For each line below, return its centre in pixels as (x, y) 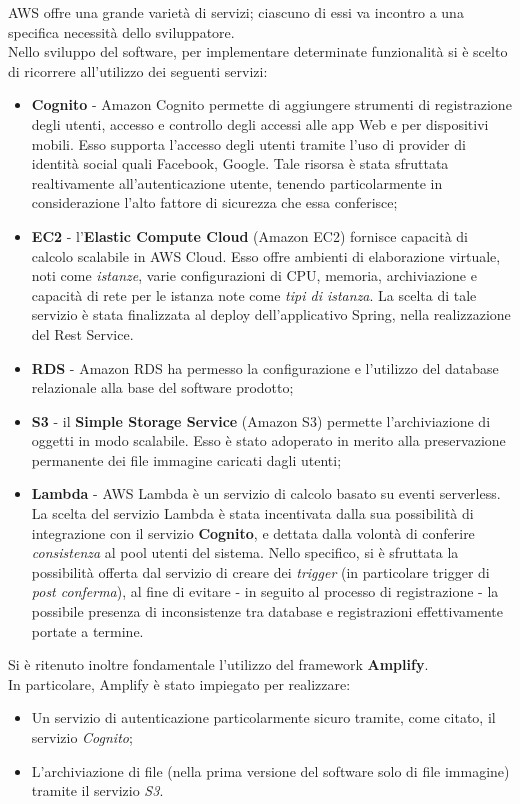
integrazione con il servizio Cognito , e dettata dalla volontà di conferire (253, 532)
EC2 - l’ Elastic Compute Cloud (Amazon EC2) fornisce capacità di (249, 235)
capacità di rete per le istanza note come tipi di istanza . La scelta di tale (254, 294)
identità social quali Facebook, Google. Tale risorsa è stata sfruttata (240, 163)
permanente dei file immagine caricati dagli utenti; (186, 459)
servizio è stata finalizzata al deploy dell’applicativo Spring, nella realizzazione (271, 314)
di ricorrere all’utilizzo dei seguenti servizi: (138, 70)
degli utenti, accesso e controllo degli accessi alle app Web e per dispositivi (260, 123)
